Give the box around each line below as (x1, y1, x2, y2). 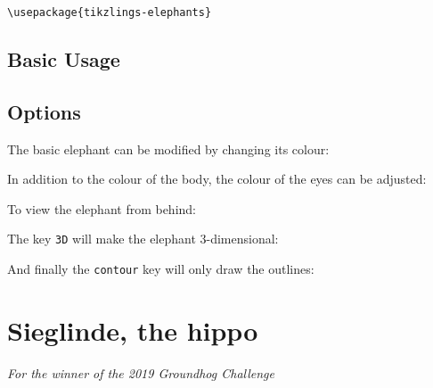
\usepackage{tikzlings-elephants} (7, 6, 212, 19)
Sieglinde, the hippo (7, 311, 258, 348)
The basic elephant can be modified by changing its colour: (7, 139, 330, 158)
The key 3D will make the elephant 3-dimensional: (7, 229, 279, 248)
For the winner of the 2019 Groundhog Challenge (7, 363, 274, 382)
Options (7, 97, 81, 125)
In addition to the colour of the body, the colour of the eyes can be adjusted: (7, 169, 427, 188)
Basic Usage (7, 45, 120, 73)
